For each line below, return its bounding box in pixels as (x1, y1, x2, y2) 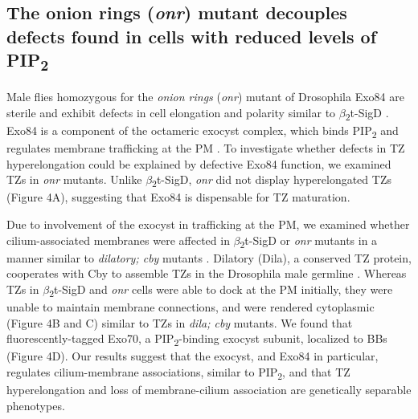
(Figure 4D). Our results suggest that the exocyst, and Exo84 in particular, (6, 348, 379, 364)
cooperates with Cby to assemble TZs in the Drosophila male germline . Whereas (6, 265, 407, 282)
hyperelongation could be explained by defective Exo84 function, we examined (6, 155, 391, 172)
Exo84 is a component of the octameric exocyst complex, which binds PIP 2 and (6, 122, 399, 140)
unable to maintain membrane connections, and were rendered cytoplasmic (6, 299, 375, 315)
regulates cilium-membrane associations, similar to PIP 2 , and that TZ (6, 363, 350, 382)
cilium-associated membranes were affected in (6, 231, 230, 248)
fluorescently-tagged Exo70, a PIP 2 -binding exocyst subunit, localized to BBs (6, 330, 387, 349)
